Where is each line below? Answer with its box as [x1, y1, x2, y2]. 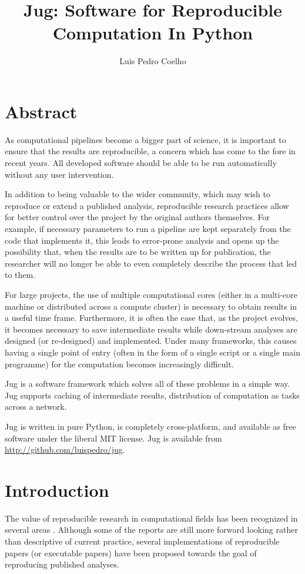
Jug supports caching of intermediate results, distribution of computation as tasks [5, 389, 300, 401]
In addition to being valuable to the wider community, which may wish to [5, 188, 271, 200]
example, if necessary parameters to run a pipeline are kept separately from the [5, 223, 291, 234]
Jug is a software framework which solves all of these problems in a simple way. [5, 377, 290, 390]
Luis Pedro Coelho [119, 55, 186, 67]
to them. [5, 268, 36, 281]
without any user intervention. [5, 168, 114, 180]
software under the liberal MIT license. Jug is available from [5, 432, 222, 444]
